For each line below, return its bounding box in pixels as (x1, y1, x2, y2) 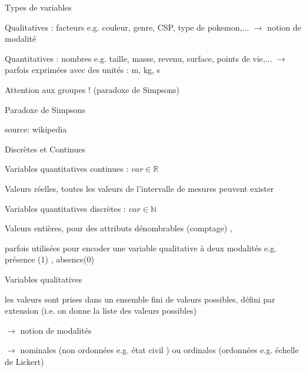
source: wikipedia (5, 123, 67, 135)
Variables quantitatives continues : (5, 162, 129, 175)
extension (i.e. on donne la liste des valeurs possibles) (5, 304, 197, 317)
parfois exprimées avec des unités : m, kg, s (5, 64, 161, 76)
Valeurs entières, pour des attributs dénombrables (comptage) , (5, 222, 232, 234)
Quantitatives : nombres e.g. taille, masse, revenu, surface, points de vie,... (5, 52, 272, 64)
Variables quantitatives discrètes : (5, 202, 126, 214)
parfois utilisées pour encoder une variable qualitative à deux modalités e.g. (5, 241, 277, 254)
